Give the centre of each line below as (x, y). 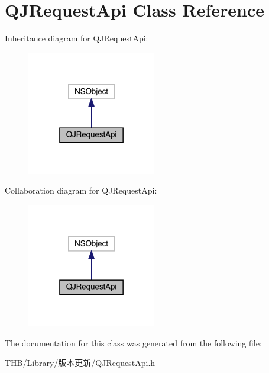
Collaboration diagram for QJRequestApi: (81, 190)
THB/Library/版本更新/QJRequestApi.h (80, 363)
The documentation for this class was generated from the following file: (133, 343)
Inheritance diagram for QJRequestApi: (77, 38)
